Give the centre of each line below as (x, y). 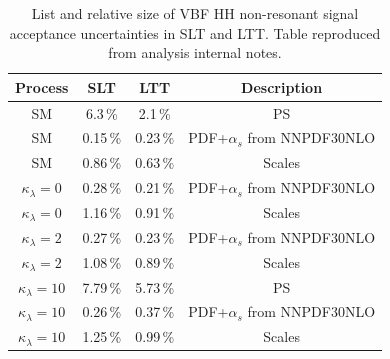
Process (42, 86)
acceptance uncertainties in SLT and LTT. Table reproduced (195, 32)
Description (282, 86)
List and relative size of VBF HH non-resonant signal (195, 13)
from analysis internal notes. (195, 52)
